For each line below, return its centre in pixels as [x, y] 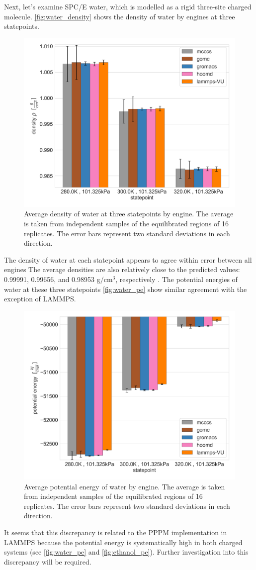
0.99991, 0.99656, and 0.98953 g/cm [58, 279]
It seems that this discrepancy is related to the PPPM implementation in [116, 532]
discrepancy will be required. [48, 561]
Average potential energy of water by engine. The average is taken [125, 486]
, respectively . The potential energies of [176, 279]
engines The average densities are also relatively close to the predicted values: [122, 269]
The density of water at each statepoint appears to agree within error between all [128, 259]
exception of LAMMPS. [40, 299]
